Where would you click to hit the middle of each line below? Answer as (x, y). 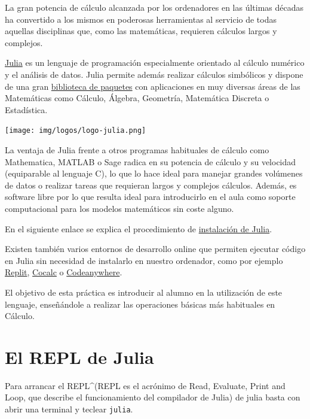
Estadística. (26, 109)
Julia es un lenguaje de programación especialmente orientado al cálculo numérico (155, 63)
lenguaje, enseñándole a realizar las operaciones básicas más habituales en (140, 304)
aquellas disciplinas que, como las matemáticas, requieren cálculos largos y (141, 31)
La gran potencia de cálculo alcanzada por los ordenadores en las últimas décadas (154, 7)
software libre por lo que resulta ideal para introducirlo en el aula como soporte (150, 197)
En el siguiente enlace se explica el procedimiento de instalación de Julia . (139, 228)
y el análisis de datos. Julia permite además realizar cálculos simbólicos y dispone (154, 74)
